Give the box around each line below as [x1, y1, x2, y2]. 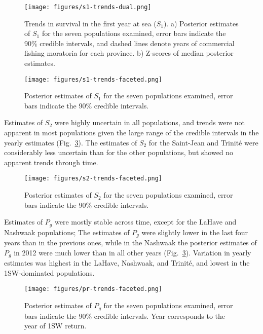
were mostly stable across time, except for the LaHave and [54, 216, 237, 227]
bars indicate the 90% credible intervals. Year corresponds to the [24, 310, 226, 321]
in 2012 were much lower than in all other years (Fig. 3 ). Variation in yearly [14, 247, 251, 257]
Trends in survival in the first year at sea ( [24, 18, 157, 28]
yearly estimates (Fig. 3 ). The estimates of [4, 137, 137, 147]
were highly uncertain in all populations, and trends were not [54, 117, 245, 128]
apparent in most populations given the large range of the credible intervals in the [4, 127, 259, 138]
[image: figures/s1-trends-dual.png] [24, 4, 152, 11]
